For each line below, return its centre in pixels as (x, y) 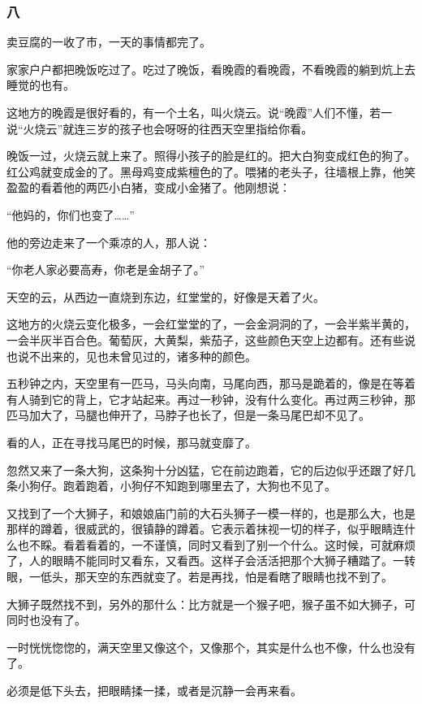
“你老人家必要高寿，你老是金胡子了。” (106, 269)
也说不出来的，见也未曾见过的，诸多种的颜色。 (131, 356)
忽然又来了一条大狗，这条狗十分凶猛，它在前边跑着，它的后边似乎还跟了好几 (211, 469)
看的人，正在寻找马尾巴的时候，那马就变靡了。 (131, 442)
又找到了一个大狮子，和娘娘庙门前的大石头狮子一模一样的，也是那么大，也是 (211, 513)
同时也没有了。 (46, 620)
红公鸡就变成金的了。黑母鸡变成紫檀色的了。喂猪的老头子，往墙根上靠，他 (205, 171)
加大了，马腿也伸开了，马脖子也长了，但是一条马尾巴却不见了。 (199, 415)
